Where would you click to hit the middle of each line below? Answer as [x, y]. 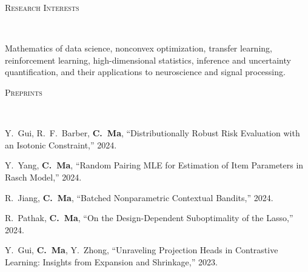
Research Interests [42, 7]
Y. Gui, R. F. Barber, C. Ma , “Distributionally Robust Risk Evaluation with [152, 133]
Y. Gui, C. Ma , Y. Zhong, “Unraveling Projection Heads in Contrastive [142, 250]
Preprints [24, 92]
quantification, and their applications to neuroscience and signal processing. [145, 72]
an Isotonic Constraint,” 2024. [61, 144]
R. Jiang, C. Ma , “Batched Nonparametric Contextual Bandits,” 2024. [139, 197]
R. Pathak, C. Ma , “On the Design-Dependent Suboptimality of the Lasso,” [149, 218]
